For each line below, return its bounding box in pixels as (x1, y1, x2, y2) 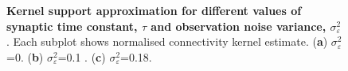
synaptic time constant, (6, 17, 138, 34)
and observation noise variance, (151, 17, 326, 34)
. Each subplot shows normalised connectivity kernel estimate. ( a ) (6, 33, 328, 50)
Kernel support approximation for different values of (6, 2, 302, 18)
